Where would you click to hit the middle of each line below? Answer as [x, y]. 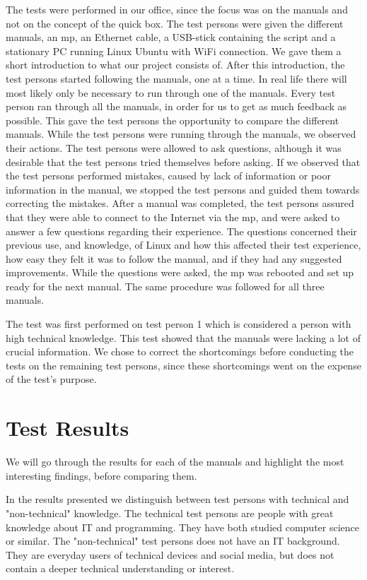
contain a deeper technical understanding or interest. [120, 568]
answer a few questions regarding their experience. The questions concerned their [181, 231]
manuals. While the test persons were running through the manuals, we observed [181, 134]
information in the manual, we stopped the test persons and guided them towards [183, 189]
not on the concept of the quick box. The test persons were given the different [175, 23]
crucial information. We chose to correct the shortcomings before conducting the [180, 351]
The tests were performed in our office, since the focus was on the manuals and [177, 9]
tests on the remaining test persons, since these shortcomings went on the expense [183, 365]
